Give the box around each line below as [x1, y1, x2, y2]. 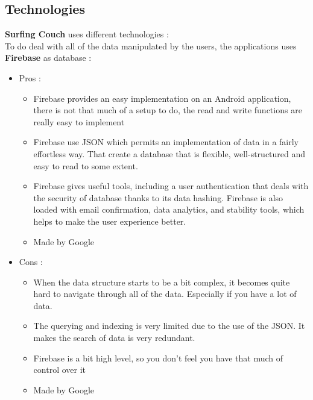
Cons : [19, 255, 43, 268]
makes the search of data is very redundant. [33, 331, 195, 344]
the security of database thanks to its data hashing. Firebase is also [33, 191, 283, 204]
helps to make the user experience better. [33, 214, 186, 227]
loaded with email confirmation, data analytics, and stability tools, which [33, 203, 305, 216]
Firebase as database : [5, 51, 92, 64]
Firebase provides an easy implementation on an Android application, [33, 92, 291, 104]
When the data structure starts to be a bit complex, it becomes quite [33, 275, 290, 288]
